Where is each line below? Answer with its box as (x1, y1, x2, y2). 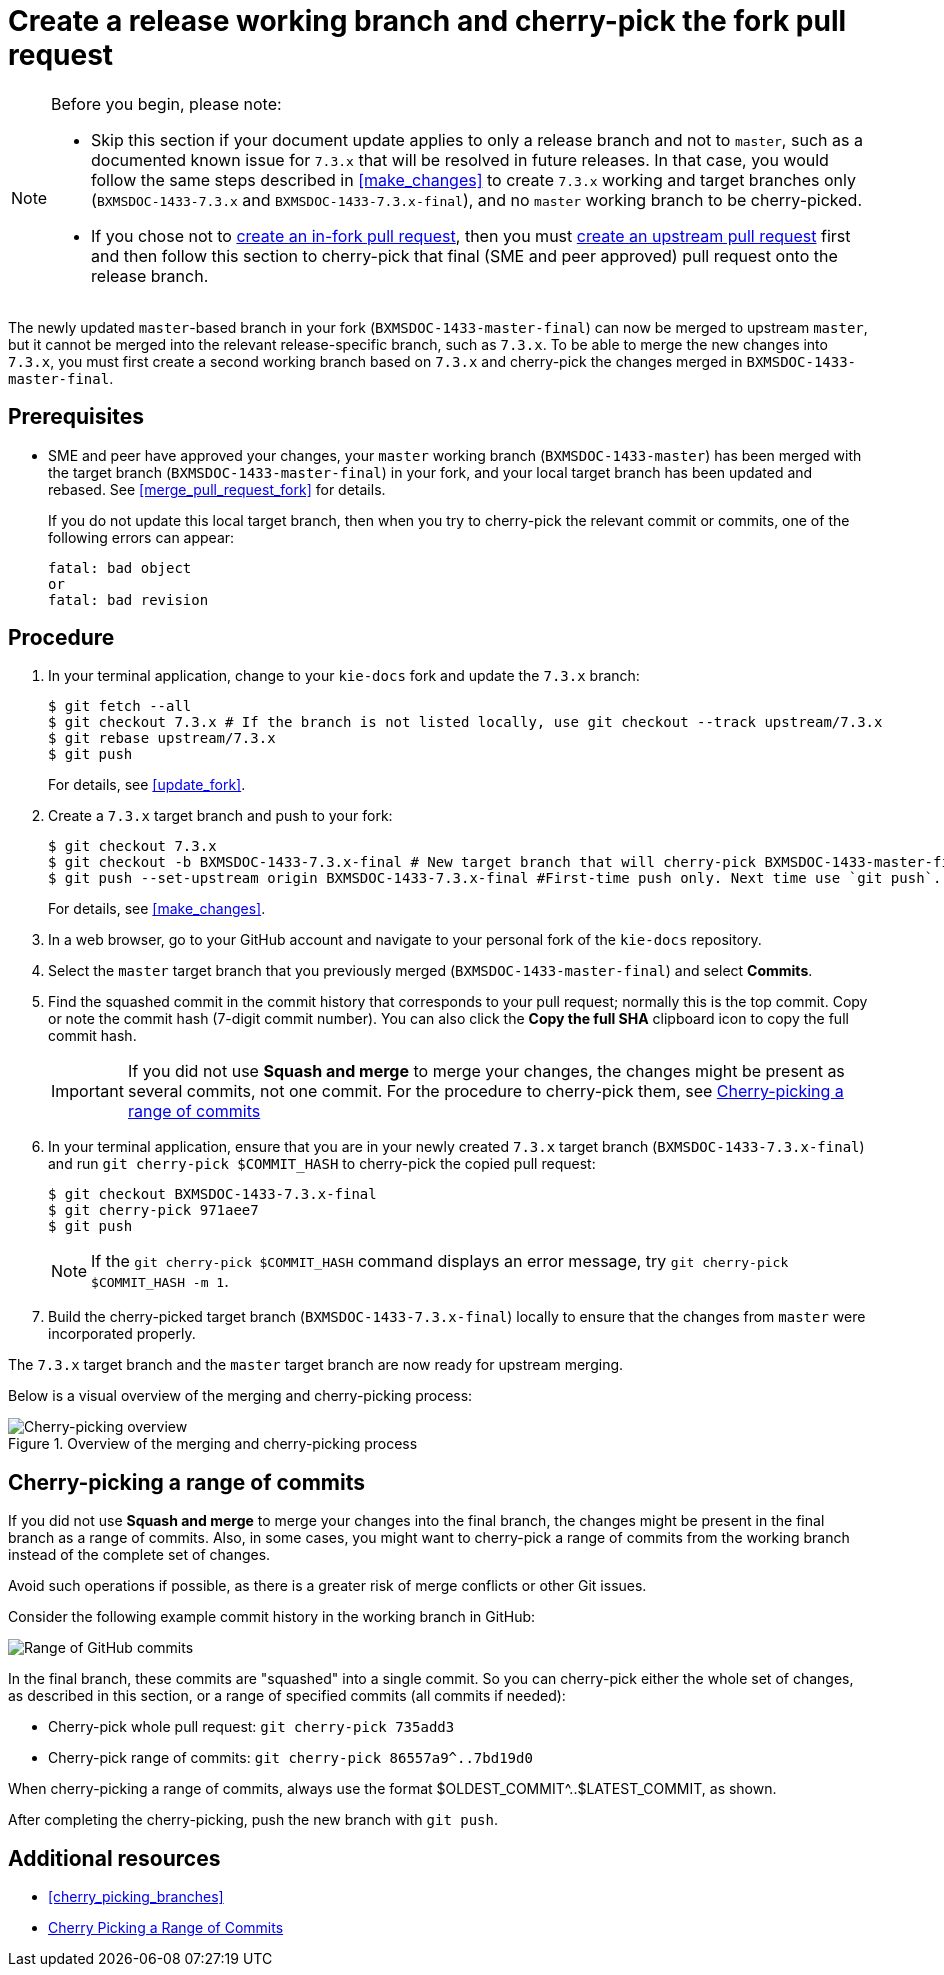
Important (51, 1081, 124, 1102)
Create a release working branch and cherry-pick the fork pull (8, 4, 847, 38)
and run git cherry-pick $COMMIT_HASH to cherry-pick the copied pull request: (48, 1155, 596, 1173)
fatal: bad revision (48, 591, 209, 608)
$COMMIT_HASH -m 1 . (91, 1271, 229, 1292)
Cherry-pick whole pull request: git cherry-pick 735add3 (48, 1718, 455, 1736)
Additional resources (8, 1845, 221, 1871)
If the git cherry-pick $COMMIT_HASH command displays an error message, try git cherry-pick (91, 1251, 789, 1272)
